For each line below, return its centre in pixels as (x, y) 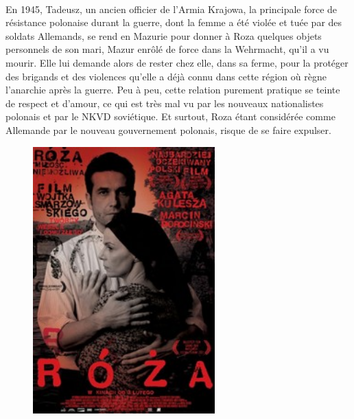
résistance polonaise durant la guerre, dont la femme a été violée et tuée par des (174, 22)
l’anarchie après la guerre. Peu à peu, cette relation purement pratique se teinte (173, 90)
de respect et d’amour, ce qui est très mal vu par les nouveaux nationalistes (165, 103)
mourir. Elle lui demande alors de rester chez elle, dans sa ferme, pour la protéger (177, 62)
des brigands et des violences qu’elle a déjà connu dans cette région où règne (166, 76)
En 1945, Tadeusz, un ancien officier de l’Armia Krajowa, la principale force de (172, 9)
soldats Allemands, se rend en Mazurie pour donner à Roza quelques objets (164, 35)
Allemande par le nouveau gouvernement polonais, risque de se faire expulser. (168, 129)
